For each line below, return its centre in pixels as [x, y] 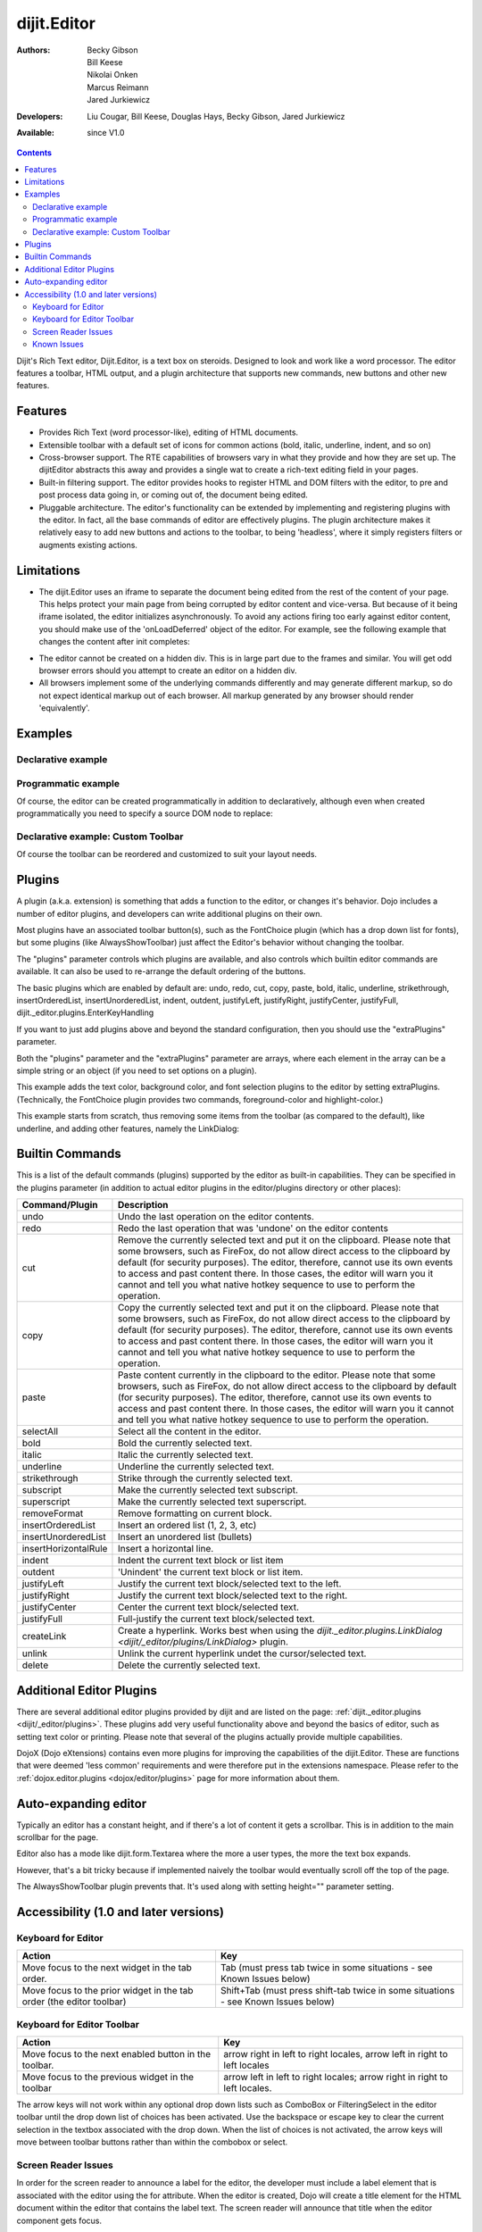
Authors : [33, 50]
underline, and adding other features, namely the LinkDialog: [128, 1128]
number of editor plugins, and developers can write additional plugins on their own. [170, 913]
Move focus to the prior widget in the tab [108, 1991]
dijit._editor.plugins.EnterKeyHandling [85, 1012]
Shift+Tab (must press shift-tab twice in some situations [337, 1991]
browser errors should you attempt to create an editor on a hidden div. [168, 670]
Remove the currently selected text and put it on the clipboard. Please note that [284, 1240]
